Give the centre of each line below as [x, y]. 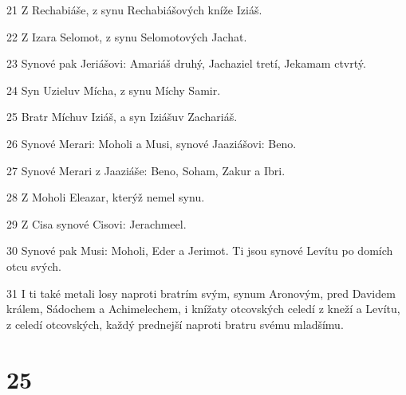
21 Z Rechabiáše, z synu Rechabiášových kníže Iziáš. [134, 10]
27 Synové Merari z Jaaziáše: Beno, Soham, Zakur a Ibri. [146, 170]
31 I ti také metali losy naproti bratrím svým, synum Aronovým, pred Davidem [201, 293]
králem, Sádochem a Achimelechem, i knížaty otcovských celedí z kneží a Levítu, [203, 309]
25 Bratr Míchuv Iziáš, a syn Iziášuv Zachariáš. [122, 117]
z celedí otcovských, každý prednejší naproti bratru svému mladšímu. [175, 324]
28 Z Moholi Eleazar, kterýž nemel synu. [106, 197]
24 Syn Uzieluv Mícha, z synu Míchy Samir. [114, 90]
